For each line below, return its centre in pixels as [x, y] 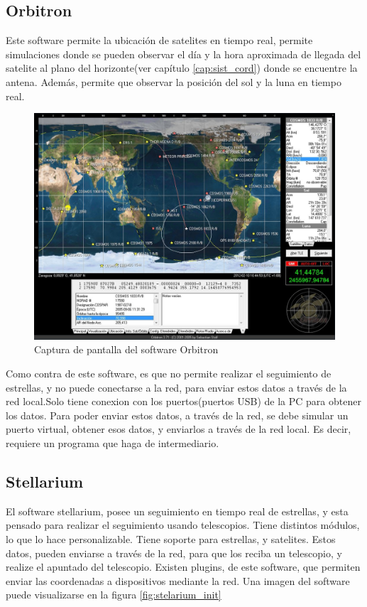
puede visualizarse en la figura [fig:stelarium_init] [114, 595]
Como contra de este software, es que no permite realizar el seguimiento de [169, 373]
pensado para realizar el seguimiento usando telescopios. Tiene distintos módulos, [183, 525]
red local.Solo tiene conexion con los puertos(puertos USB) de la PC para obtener [183, 401]
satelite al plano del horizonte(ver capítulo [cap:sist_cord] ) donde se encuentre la [182, 68]
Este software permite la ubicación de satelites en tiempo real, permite [159, 40]
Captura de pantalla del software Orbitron [126, 349]
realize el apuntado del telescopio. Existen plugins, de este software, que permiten [183, 567]
